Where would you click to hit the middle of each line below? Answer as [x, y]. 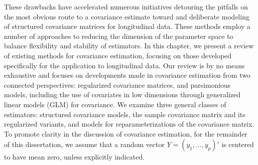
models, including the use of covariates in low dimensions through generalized [122, 94]
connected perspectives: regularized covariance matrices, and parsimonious [117, 84]
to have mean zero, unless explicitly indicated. [74, 157]
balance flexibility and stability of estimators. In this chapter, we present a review [129, 46]
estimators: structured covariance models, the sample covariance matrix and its [125, 114]
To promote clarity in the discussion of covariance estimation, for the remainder [126, 133]
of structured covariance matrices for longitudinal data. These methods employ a [127, 26]
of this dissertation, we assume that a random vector [84, 144]
